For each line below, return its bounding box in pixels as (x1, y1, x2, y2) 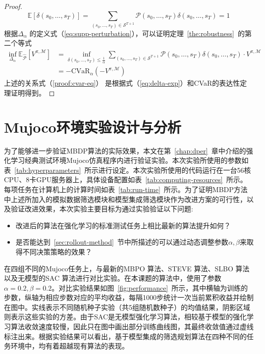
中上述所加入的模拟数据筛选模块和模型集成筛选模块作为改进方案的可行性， (4, 194, 247, 204)
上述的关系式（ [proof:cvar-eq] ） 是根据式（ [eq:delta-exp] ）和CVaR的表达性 (4, 78, 240, 88)
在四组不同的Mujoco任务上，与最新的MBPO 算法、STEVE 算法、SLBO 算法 (4, 263, 250, 273)
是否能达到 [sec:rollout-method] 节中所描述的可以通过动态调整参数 (15, 237, 228, 247)
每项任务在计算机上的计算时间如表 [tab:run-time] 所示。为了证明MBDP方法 (4, 184, 248, 194)
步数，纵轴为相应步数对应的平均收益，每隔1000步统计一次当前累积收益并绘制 (4, 292, 254, 303)
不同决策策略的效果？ (22, 246, 92, 256)
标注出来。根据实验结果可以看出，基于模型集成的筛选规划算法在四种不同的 (4, 331, 247, 341)
